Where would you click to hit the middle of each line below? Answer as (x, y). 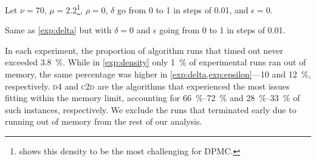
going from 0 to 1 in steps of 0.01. (222, 30)
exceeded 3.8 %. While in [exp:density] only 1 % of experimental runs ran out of (156, 62)
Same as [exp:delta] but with (58, 30)
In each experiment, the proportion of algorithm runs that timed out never (144, 50)
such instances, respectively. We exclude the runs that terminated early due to (151, 109)
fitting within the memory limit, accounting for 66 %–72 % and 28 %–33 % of (153, 98)
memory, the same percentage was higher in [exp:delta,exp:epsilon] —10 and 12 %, (158, 74)
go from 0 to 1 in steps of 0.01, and (183, 9)
